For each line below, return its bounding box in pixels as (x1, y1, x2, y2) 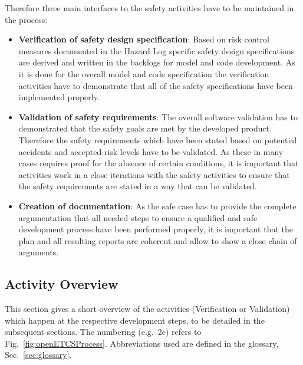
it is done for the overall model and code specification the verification (18, 67, 269, 80)
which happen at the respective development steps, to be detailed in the (5, 314, 265, 326)
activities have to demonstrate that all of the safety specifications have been (18, 79, 293, 91)
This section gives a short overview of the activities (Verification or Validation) (5, 302, 290, 315)
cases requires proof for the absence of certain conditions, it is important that (18, 157, 299, 169)
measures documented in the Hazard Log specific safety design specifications (18, 44, 295, 57)
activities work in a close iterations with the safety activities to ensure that (18, 168, 290, 180)
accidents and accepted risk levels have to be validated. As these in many (18, 145, 284, 157)
